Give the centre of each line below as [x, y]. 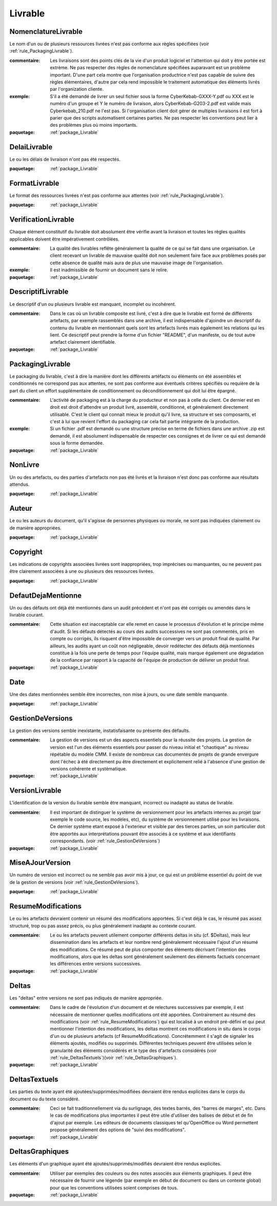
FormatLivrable [34, 183]
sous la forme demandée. [77, 443]
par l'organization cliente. [77, 89]
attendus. [19, 484]
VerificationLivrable [42, 220]
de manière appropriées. [35, 528]
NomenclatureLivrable [46, 32]
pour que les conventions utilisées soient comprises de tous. [114, 1188]
